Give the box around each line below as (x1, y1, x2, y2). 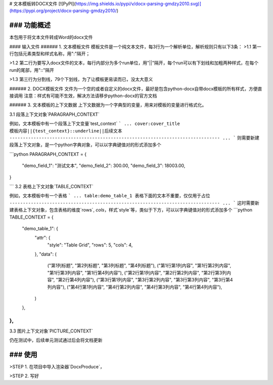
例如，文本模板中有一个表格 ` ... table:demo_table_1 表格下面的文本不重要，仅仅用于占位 (9, 193, 210, 199)
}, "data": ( (34, 251, 57, 258)
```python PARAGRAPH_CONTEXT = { (9, 151, 87, 157)
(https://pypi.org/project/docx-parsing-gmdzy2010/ (9, 8, 117, 14)
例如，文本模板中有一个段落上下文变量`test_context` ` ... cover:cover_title (9, 120, 180, 126)
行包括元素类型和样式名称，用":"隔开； (9, 51, 90, 57)
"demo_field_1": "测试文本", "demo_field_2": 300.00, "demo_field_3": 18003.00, (22, 162, 186, 169)
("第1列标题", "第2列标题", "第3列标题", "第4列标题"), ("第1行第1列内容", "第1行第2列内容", (47, 263, 232, 269)
